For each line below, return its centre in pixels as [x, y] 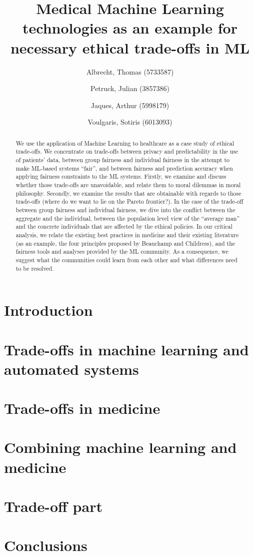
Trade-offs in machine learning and [126, 349]
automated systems [71, 369]
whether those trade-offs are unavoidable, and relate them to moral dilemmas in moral [128, 184]
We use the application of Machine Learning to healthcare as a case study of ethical [125, 143]
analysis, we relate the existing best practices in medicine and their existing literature [127, 234]
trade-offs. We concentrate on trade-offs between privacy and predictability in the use [127, 151]
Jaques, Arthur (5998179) [130, 105]
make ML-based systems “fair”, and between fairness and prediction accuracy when [124, 168]
